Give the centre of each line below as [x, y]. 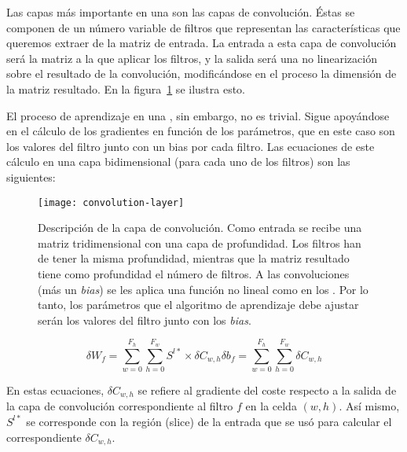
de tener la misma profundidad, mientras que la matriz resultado [194, 258]
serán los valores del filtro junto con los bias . [145, 320]
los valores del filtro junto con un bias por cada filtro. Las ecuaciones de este [191, 146]
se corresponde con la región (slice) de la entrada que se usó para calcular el [209, 421]
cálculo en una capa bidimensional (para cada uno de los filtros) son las [178, 162]
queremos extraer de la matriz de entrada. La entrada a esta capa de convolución [202, 43]
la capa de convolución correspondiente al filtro [120, 406]
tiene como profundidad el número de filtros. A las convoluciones [194, 273]
